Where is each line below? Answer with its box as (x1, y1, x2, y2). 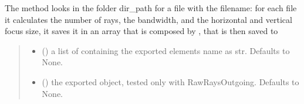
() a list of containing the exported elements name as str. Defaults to (42, 44, 290, 56)
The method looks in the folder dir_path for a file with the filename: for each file (5, 2, 297, 14)
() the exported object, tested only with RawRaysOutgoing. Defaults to (42, 75, 299, 88)
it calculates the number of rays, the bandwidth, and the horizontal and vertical (5, 13, 292, 25)
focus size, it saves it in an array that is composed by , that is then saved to (5, 25, 278, 37)
